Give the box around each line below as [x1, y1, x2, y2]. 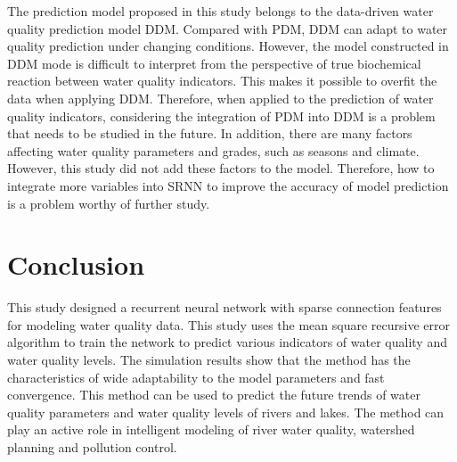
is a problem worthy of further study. [7, 194, 210, 212]
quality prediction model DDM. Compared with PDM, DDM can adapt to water [7, 19, 448, 37]
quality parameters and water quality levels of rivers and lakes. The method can [7, 402, 445, 421]
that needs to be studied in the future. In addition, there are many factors [7, 124, 412, 143]
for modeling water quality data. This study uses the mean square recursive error [7, 315, 450, 334]
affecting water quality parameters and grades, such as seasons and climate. [7, 141, 420, 160]
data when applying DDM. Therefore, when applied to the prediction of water [7, 88, 434, 107]
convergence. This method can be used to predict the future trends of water [7, 385, 420, 404]
